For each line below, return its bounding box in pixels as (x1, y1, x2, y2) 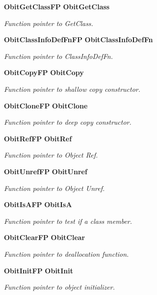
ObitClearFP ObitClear (4, 232, 85, 242)
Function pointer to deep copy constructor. (4, 117, 131, 127)
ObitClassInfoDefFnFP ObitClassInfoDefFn (4, 34, 153, 45)
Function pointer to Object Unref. (4, 183, 105, 193)
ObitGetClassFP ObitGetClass (4, 1, 110, 11)
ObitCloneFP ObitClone (4, 100, 88, 110)
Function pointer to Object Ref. (4, 150, 98, 160)
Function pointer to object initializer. (4, 282, 115, 292)
